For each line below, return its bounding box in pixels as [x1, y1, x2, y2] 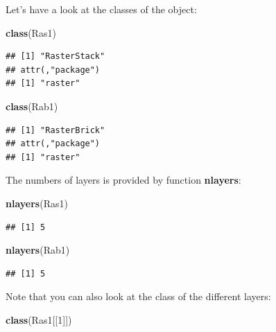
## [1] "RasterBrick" [6, 125, 105, 135]
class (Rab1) [6, 98, 58, 113]
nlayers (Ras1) [6, 195, 68, 210]
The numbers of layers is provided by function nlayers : [6, 173, 241, 187]
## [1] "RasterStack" [6, 51, 105, 62]
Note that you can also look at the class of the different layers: [6, 289, 271, 304]
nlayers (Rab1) [6, 243, 70, 257]
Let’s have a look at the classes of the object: [6, 2, 197, 16]
